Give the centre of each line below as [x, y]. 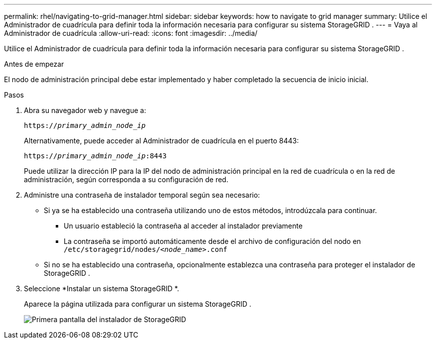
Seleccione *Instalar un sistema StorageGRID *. [102, 288]
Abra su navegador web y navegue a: [85, 110]
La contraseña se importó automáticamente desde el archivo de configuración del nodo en [213, 241]
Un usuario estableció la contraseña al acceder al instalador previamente [183, 226]
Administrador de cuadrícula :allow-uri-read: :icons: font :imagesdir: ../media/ [131, 33]
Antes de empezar [34, 64]
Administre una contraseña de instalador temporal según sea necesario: [142, 195]
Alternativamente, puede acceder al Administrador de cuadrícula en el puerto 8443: [162, 141]
